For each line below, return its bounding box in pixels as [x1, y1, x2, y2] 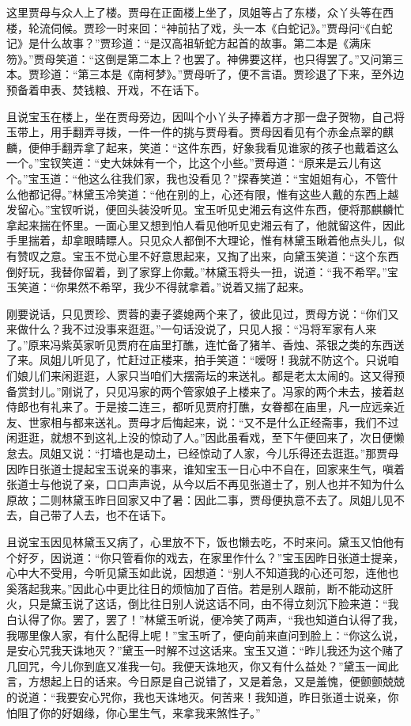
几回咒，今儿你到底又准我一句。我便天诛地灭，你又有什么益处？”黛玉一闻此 [6, 657, 399, 674]
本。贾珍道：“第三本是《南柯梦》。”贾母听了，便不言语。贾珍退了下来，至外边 [6, 66, 405, 82]
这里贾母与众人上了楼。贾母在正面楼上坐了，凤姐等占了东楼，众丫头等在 [6, 4, 383, 20]
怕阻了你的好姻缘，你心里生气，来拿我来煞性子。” [6, 704, 261, 720]
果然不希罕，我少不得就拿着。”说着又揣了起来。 [66, 279, 311, 295]
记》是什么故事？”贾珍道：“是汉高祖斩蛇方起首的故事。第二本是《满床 [6, 35, 371, 51]
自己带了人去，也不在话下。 [28, 507, 172, 523]
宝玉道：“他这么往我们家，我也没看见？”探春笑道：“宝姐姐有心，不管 [28, 169, 387, 186]
